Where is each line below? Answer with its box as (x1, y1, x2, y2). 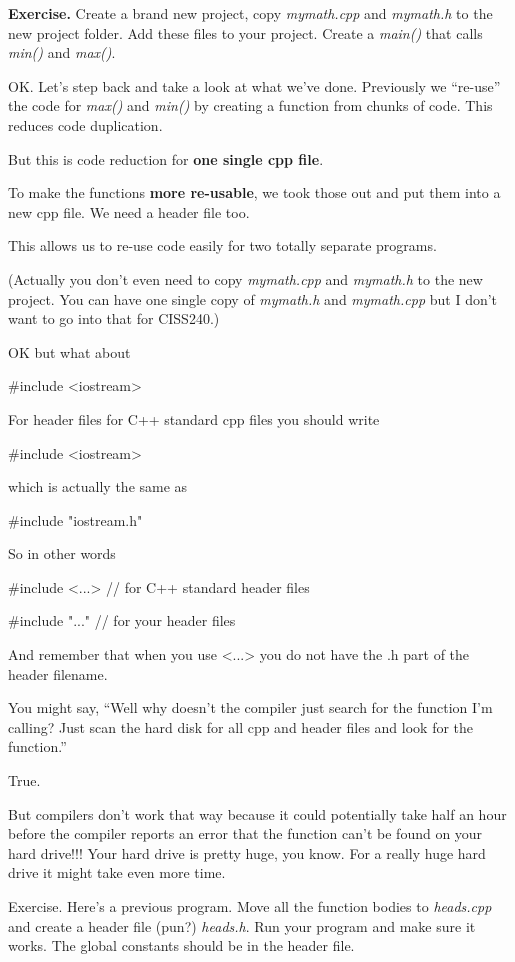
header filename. (8, 663, 108, 684)
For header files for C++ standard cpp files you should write (8, 408, 380, 429)
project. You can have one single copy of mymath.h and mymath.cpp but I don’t (8, 288, 498, 309)
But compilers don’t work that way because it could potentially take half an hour (8, 803, 507, 824)
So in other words (8, 543, 116, 564)
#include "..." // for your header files (8, 610, 236, 631)
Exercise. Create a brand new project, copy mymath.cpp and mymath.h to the (8, 3, 493, 23)
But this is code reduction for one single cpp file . (8, 148, 324, 169)
